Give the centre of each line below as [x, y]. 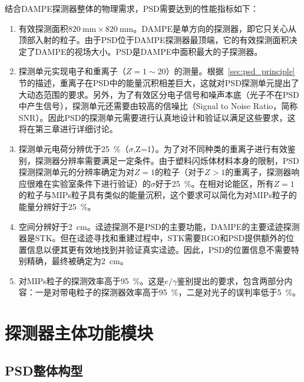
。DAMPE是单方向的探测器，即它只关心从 [215, 28]
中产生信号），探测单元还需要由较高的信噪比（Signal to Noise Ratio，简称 [158, 106]
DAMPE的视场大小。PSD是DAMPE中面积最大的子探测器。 [149, 51]
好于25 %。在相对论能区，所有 [214, 183]
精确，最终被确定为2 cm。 [77, 261]
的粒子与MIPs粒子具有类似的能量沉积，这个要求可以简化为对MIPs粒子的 [158, 195]
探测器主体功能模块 [79, 333]
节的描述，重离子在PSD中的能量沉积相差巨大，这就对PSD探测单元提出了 [159, 82]
